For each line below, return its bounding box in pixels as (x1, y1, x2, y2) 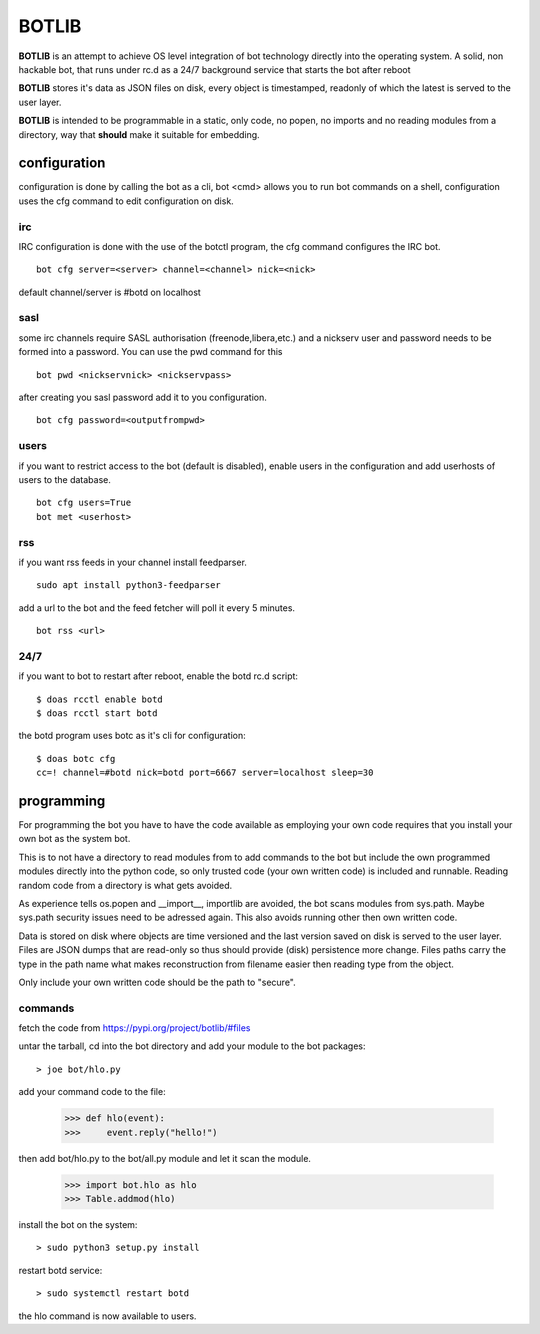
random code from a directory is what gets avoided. (18, 879, 233, 891)
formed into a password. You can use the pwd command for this (18, 346, 283, 358)
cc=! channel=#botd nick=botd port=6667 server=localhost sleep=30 (36, 767, 374, 779)
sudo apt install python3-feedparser (36, 580, 222, 591)
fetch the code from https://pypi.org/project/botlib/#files (18, 1022, 251, 1034)
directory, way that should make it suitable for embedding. (18, 128, 260, 140)
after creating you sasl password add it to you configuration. (18, 391, 267, 404)
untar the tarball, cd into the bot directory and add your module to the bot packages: (18, 1040, 366, 1052)
